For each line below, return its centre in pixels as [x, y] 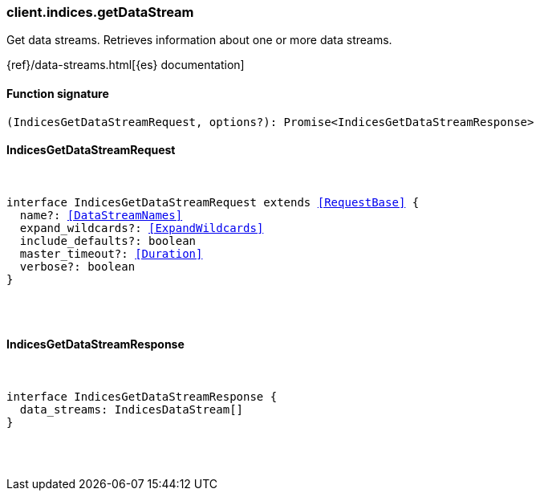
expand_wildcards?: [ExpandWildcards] [142, 228]
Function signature [58, 93]
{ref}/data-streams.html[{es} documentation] [126, 65]
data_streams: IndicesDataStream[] [132, 410]
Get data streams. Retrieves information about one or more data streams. [199, 40]
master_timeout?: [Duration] [111, 253]
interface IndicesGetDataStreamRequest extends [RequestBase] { [213, 202]
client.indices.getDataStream [100, 12]
